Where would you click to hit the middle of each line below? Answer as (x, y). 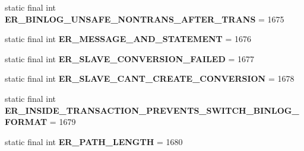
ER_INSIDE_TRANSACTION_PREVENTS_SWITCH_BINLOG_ (152, 110)
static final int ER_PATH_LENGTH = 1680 (94, 141)
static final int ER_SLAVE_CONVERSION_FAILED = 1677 (129, 58)
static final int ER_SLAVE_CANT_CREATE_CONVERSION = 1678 (150, 78)
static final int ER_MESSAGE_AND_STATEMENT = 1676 (128, 39)
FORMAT (26, 122)
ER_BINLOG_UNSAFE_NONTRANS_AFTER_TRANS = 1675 (145, 19)
